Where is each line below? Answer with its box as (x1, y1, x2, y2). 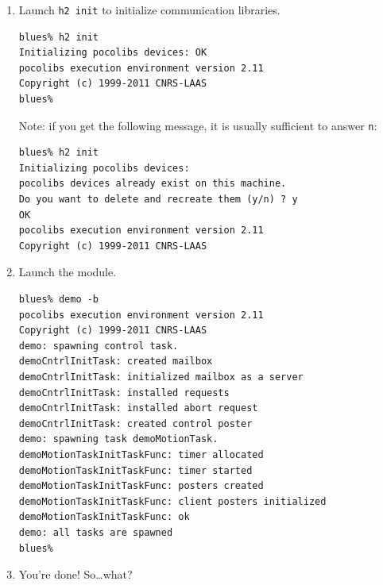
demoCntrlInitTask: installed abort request (18, 402, 258, 414)
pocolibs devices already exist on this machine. (18, 178, 287, 190)
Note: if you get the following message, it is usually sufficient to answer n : (18, 117, 377, 133)
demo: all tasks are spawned (18, 526, 173, 538)
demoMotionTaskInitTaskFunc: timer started (18, 464, 253, 476)
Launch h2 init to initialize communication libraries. (18, 2, 280, 17)
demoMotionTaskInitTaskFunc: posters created (18, 480, 264, 492)
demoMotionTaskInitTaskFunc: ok (18, 511, 190, 523)
